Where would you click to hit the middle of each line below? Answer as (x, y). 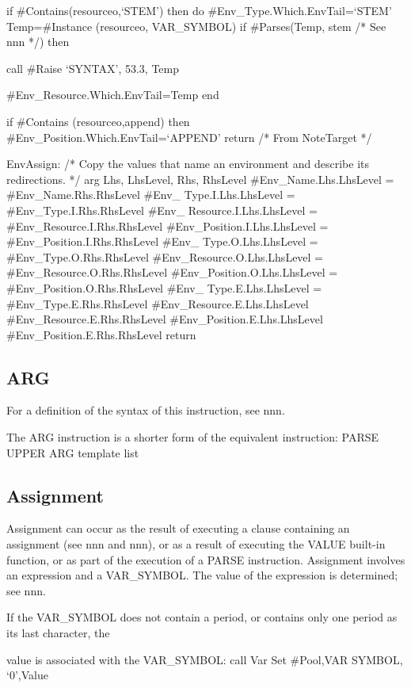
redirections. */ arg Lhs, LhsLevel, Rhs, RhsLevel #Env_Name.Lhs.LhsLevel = (200, 179)
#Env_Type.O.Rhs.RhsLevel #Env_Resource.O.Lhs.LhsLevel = (165, 256)
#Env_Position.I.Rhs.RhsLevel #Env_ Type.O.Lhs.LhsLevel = (162, 241)
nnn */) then (38, 42)
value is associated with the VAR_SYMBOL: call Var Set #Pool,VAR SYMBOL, (205, 659)
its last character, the (58, 633)
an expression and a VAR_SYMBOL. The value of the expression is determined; (202, 575)
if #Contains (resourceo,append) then (98, 121)
